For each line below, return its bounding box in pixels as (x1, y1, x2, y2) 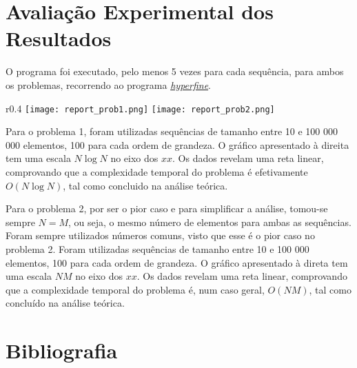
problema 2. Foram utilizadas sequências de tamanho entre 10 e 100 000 (6, 241, 309, 256)
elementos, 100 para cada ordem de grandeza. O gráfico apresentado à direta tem (6, 255, 348, 269)
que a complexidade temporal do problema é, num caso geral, (6, 282, 265, 296)
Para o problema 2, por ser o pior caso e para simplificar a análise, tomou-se (6, 201, 328, 216)
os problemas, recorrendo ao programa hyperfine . (6, 77, 211, 92)
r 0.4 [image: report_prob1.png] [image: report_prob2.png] (6, 101, 275, 115)
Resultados (6, 24, 112, 52)
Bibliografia (6, 336, 118, 365)
